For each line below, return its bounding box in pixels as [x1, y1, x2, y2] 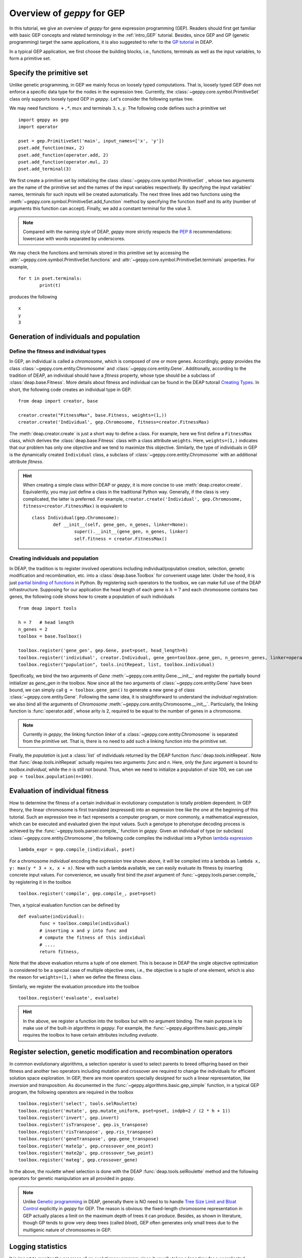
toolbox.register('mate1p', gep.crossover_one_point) [18, 1143, 154, 1149]
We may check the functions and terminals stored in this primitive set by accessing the [9, 250, 189, 256]
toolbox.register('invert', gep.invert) [18, 1115, 119, 1121]
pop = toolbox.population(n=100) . [9, 773, 93, 779]
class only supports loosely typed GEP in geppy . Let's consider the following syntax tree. [9, 96, 194, 102]
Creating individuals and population [9, 555, 99, 562]
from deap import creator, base [18, 398, 98, 404]
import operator [18, 124, 58, 129]
